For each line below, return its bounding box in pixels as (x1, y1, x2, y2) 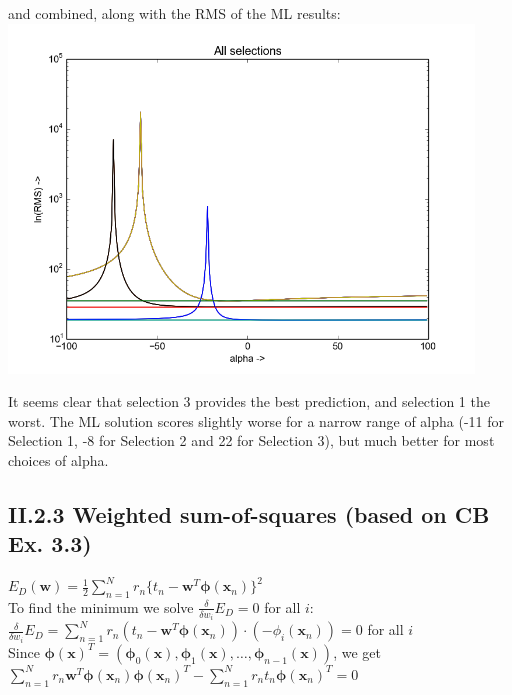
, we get (333, 641, 381, 662)
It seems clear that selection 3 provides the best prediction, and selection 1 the (8, 391, 490, 412)
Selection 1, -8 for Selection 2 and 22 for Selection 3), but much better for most (8, 430, 495, 451)
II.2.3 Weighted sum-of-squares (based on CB (8, 498, 490, 529)
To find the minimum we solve (8, 596, 194, 617)
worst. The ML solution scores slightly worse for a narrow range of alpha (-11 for (8, 410, 505, 431)
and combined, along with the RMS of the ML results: (8, 3, 341, 23)
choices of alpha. (8, 449, 109, 470)
